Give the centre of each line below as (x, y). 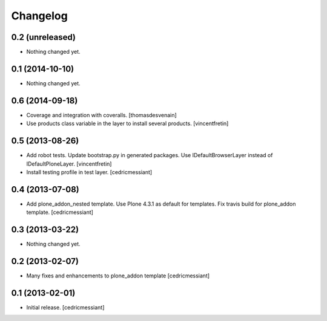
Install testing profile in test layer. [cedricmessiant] (89, 172)
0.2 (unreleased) (43, 37)
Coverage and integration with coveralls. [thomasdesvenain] (101, 115)
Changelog (39, 16)
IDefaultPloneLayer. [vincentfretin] (69, 164)
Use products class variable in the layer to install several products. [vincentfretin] (127, 123)
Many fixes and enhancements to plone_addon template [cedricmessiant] (118, 276)
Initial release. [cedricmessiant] (65, 307)
